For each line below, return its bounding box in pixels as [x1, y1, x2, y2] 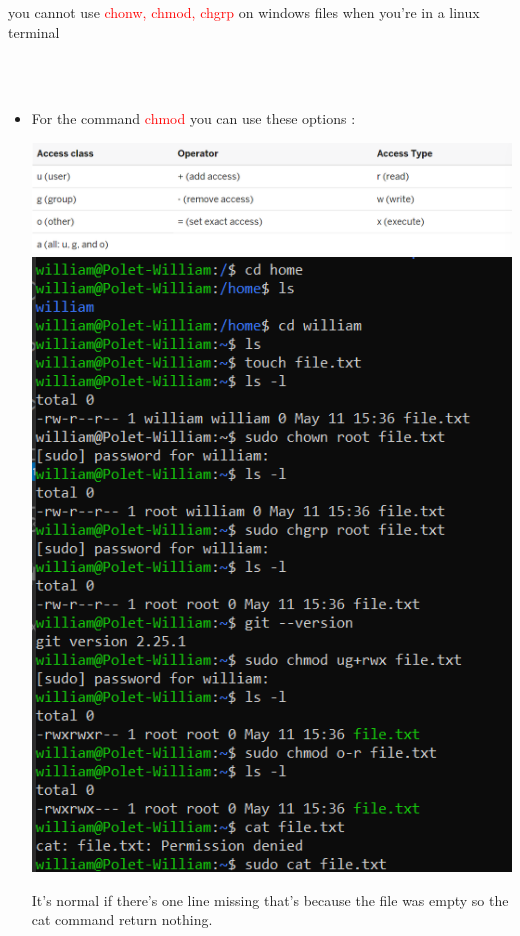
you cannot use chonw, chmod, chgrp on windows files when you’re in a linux [8, 2, 480, 22]
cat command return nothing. [31, 909, 213, 930]
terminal [8, 21, 60, 42]
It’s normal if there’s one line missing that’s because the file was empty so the [31, 889, 509, 910]
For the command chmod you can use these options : [31, 108, 356, 129]
